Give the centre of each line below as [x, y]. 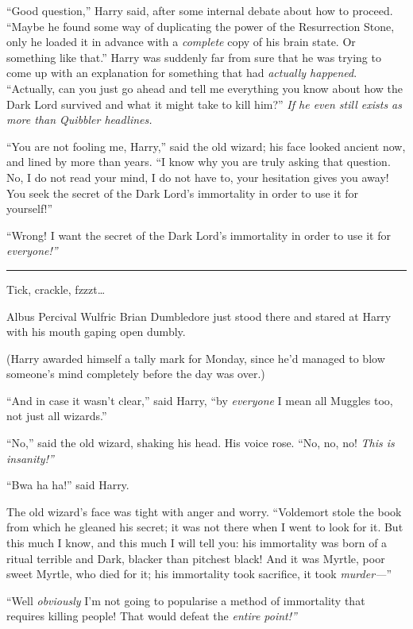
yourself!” [30, 208]
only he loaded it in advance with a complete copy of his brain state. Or [181, 42]
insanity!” [30, 458]
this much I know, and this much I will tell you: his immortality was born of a [197, 543]
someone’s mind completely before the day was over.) [136, 374]
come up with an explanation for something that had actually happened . [182, 73]
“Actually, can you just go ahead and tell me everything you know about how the [205, 88]
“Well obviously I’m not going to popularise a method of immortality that [186, 600]
